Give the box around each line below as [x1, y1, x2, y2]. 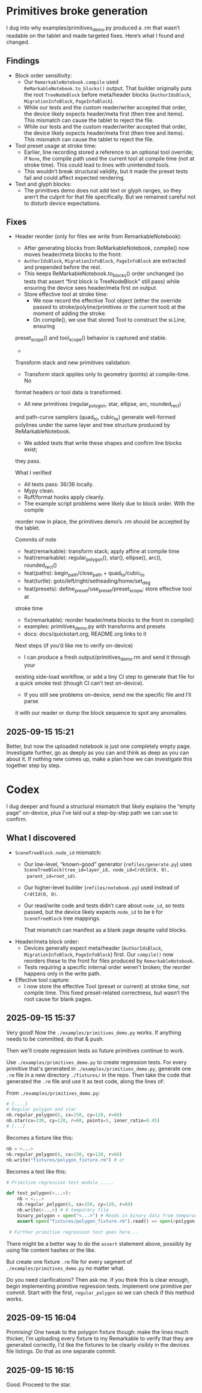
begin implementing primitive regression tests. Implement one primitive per [6, 1282, 192, 1290]
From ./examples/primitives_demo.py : [6, 1089, 100, 1097]
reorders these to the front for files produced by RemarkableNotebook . [23, 957, 194, 964]
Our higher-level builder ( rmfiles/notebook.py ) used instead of [23, 884, 179, 891]
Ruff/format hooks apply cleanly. [23, 493, 105, 500]
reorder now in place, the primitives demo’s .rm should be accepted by [14, 518, 191, 525]
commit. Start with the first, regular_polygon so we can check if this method [6, 1288, 194, 1296]
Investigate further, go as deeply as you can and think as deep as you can [6, 749, 189, 756]
